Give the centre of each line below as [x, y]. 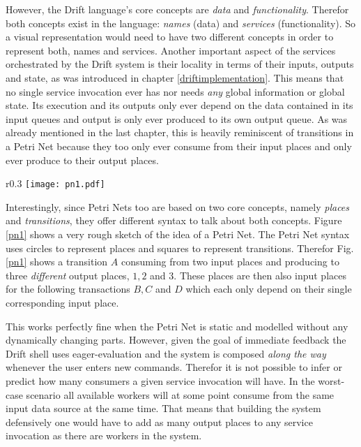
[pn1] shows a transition [57, 262]
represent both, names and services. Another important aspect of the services [171, 50]
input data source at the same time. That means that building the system [163, 408]
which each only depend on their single [269, 289]
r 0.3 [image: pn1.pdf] [55, 183]
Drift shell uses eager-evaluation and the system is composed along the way [166, 353]
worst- [331, 380]
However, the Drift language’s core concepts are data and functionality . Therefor [177, 9]
